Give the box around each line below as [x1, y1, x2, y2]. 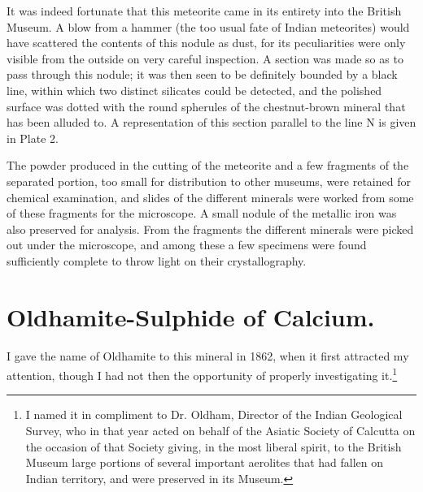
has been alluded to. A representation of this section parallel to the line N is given [7, 114, 416, 131]
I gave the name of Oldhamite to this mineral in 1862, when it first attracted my [7, 347, 409, 365]
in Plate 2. [7, 129, 59, 146]
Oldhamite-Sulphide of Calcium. [7, 300, 375, 333]
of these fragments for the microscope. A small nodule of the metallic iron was [7, 205, 397, 222]
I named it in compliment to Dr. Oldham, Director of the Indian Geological [25, 406, 403, 423]
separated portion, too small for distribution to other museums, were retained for [7, 172, 411, 189]
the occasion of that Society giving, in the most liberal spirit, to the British [25, 438, 402, 455]
